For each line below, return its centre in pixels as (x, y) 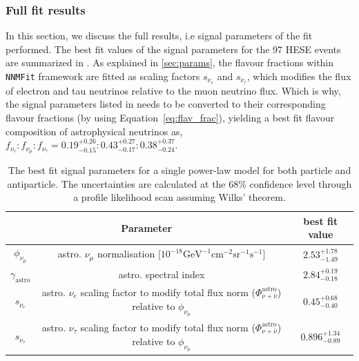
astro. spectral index (162, 274)
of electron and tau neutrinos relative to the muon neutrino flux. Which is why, (173, 90)
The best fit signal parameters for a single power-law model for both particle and (179, 170)
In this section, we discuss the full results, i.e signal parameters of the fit (159, 36)
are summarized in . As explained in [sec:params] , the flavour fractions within (170, 62)
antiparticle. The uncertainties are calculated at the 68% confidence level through (179, 183)
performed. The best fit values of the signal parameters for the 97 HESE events (173, 49)
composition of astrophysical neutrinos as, (94, 131)
